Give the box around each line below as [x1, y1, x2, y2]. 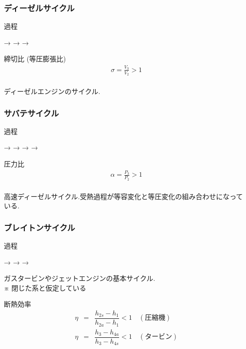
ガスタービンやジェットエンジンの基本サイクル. [4, 273, 156, 283]
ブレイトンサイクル [4, 221, 75, 233]
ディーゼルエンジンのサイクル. [4, 86, 101, 96]
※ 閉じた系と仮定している [4, 282, 87, 293]
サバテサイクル [4, 107, 59, 119]
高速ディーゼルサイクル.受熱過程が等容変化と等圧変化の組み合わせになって [4, 191, 243, 201]
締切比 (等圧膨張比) [4, 54, 66, 64]
